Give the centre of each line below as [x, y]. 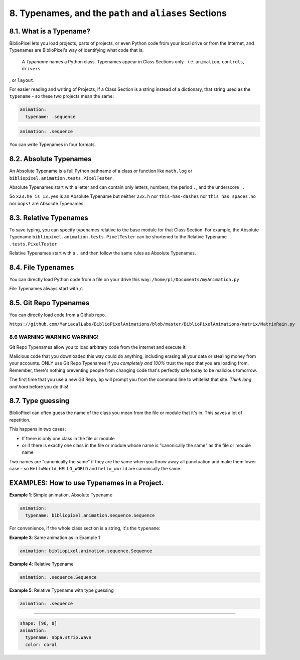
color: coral [41, 644]
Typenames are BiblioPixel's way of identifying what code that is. [77, 50]
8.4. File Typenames [42, 267]
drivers [31, 69]
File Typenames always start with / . [46, 289]
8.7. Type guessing [39, 401]
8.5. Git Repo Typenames [49, 303]
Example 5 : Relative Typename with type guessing [61, 590]
